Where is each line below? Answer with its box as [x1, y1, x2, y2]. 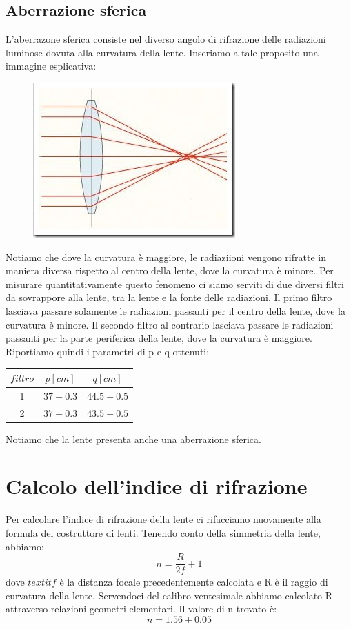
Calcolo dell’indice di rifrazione [6, 472, 308, 500]
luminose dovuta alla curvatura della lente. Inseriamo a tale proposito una [6, 45, 319, 59]
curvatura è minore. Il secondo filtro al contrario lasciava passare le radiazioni [6, 317, 334, 331]
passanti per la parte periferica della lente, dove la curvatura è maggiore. [6, 331, 312, 345]
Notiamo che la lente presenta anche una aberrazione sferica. [6, 431, 261, 446]
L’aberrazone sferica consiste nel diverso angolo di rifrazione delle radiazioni [6, 32, 326, 46]
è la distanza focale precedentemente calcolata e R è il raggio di [59, 575, 328, 589]
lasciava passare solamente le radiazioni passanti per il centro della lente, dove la [6, 303, 345, 318]
